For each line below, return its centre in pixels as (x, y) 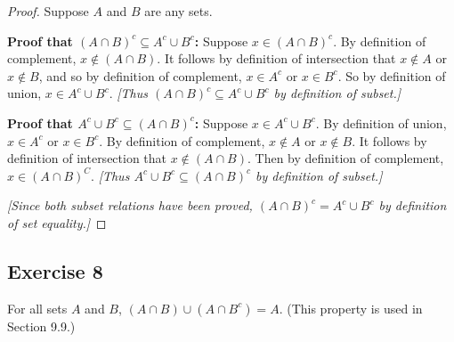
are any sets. (178, 11)
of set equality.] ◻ (57, 222)
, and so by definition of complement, (140, 75)
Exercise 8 (55, 270)
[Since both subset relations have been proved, (130, 205)
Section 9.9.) (41, 326)
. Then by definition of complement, (345, 158)
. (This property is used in (351, 308)
